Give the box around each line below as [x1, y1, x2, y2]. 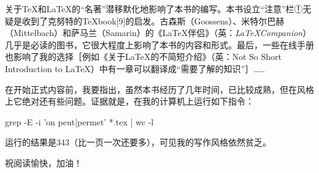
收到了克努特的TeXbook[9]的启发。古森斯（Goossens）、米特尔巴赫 [21, 14, 285, 27]
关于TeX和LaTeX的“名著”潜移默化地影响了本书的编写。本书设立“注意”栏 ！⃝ [5, 2, 303, 15]
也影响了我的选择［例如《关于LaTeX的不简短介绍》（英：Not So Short [5, 50, 282, 63]
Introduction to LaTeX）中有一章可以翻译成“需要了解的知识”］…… [5, 62, 265, 75]
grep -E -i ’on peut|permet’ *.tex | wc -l [5, 115, 154, 128]
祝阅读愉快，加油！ [5, 156, 82, 169]
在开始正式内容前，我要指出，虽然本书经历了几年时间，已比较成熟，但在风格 [5, 83, 314, 95]
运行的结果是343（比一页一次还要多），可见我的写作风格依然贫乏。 [5, 136, 271, 149]
